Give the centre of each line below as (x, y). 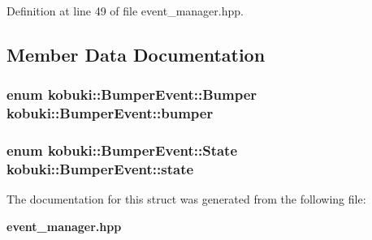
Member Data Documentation (136, 54)
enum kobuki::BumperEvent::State (122, 150)
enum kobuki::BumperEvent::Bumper (132, 94)
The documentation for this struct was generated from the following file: (186, 199)
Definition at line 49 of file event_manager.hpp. (125, 11)
